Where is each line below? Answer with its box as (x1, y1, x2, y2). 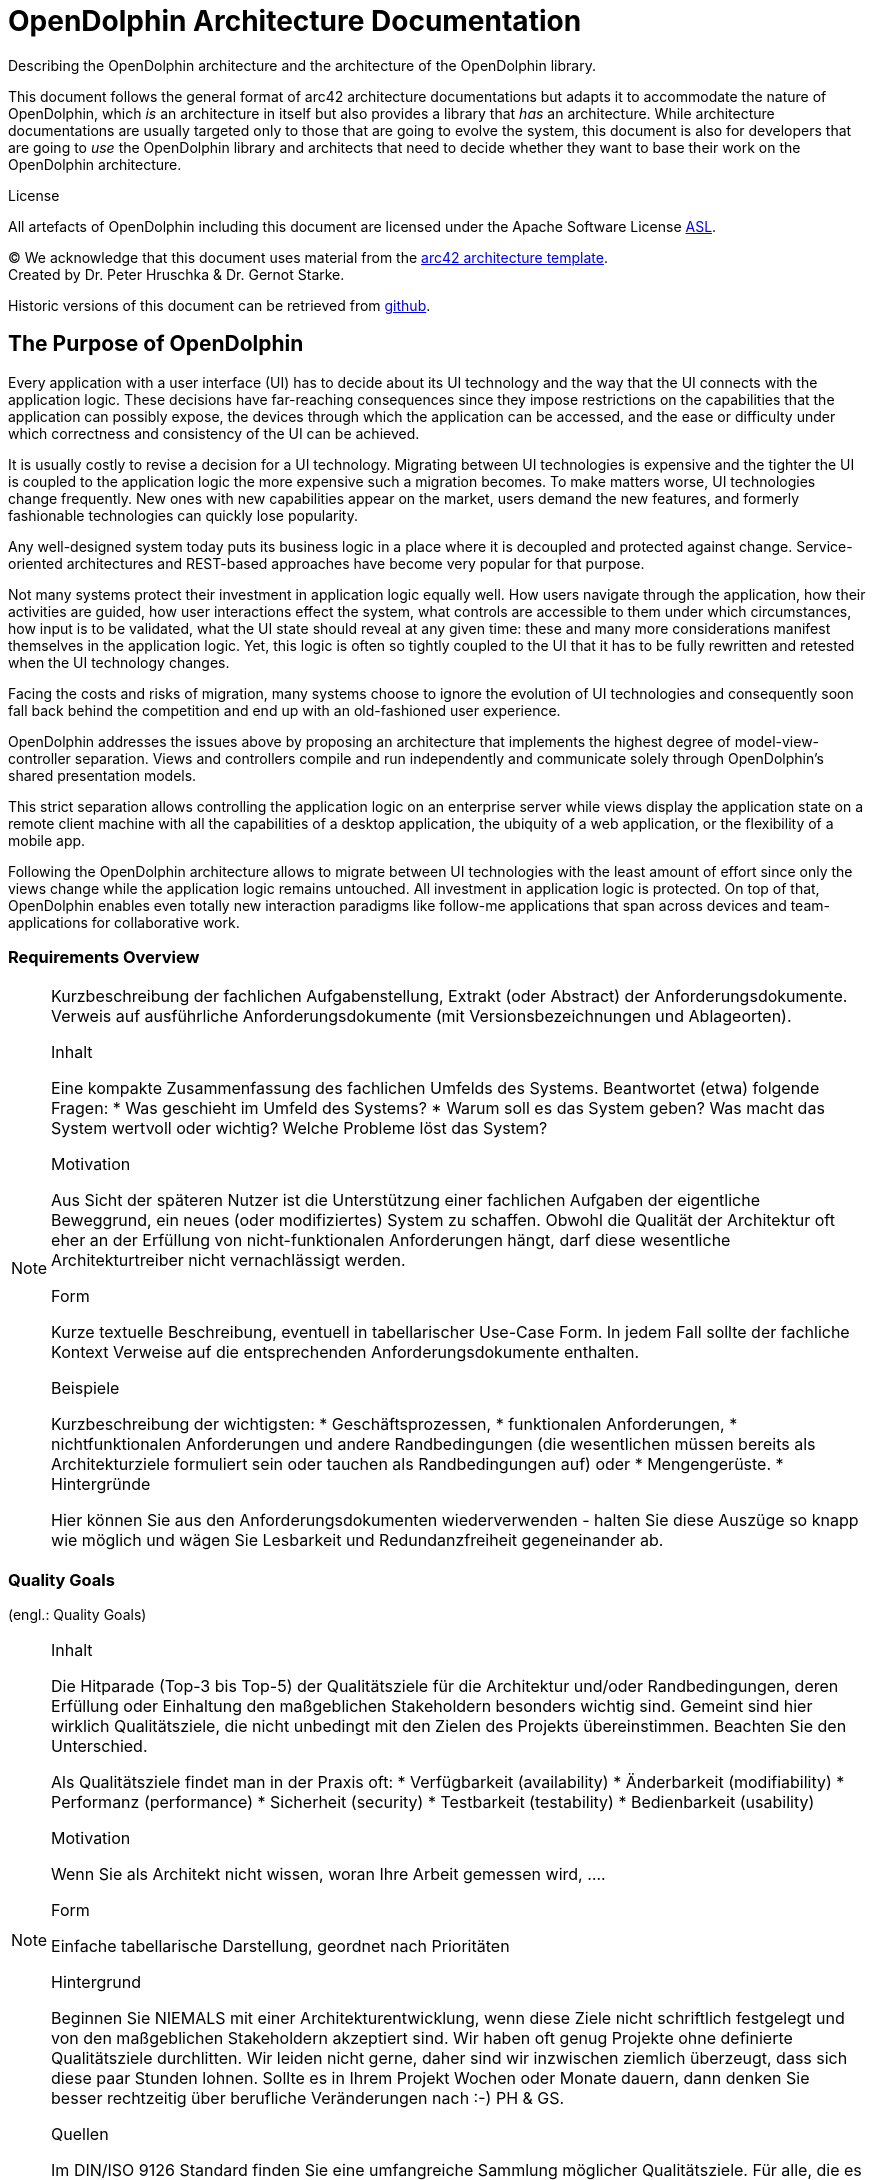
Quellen (51, 2124, 109, 2145)
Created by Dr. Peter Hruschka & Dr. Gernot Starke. (8, 265, 345, 283)
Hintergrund (51, 1972, 141, 1993)
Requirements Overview (8, 946, 200, 967)
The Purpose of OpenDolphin (8, 331, 304, 357)
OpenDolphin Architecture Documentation (8, 4, 582, 38)
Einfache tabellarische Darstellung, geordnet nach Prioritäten (51, 1936, 510, 1957)
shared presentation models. (8, 766, 197, 784)
